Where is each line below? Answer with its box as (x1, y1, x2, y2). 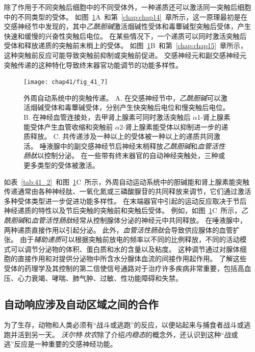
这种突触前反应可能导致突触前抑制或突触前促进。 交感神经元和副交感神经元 (4, 50, 247, 60)
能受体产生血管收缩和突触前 (24, 121, 113, 132)
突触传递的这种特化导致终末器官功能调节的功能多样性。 (4, 59, 182, 70)
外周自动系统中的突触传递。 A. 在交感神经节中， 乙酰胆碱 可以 (24, 92, 221, 103)
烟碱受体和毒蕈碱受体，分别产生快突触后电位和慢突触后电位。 (30, 102, 229, 112)
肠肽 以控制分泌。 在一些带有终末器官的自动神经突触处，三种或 (24, 150, 225, 161)
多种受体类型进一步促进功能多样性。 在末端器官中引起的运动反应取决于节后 (4, 195, 247, 206)
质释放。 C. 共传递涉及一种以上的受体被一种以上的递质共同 (24, 131, 214, 141)
